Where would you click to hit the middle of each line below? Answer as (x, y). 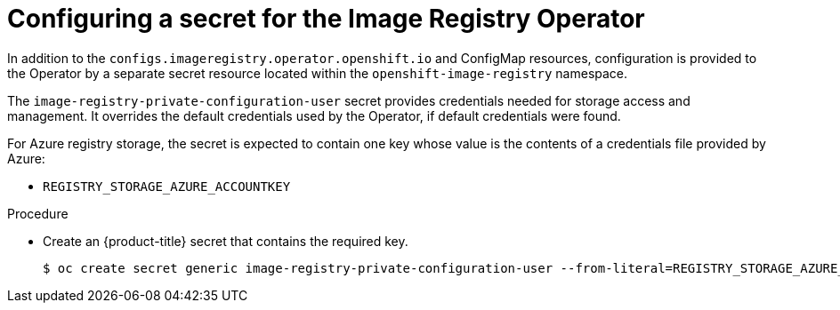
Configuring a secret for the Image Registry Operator (326, 19)
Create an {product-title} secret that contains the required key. (226, 241)
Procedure (38, 213)
